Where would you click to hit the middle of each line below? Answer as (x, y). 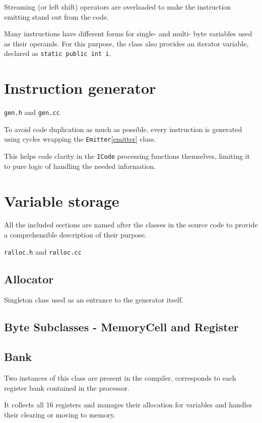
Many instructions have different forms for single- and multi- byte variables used (128, 34)
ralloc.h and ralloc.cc (43, 251)
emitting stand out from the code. (56, 16)
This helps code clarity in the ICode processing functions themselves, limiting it (127, 156)
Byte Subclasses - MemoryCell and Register (121, 327)
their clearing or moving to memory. (60, 414)
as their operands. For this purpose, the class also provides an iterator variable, (126, 43)
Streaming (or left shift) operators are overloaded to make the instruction (118, 7)
